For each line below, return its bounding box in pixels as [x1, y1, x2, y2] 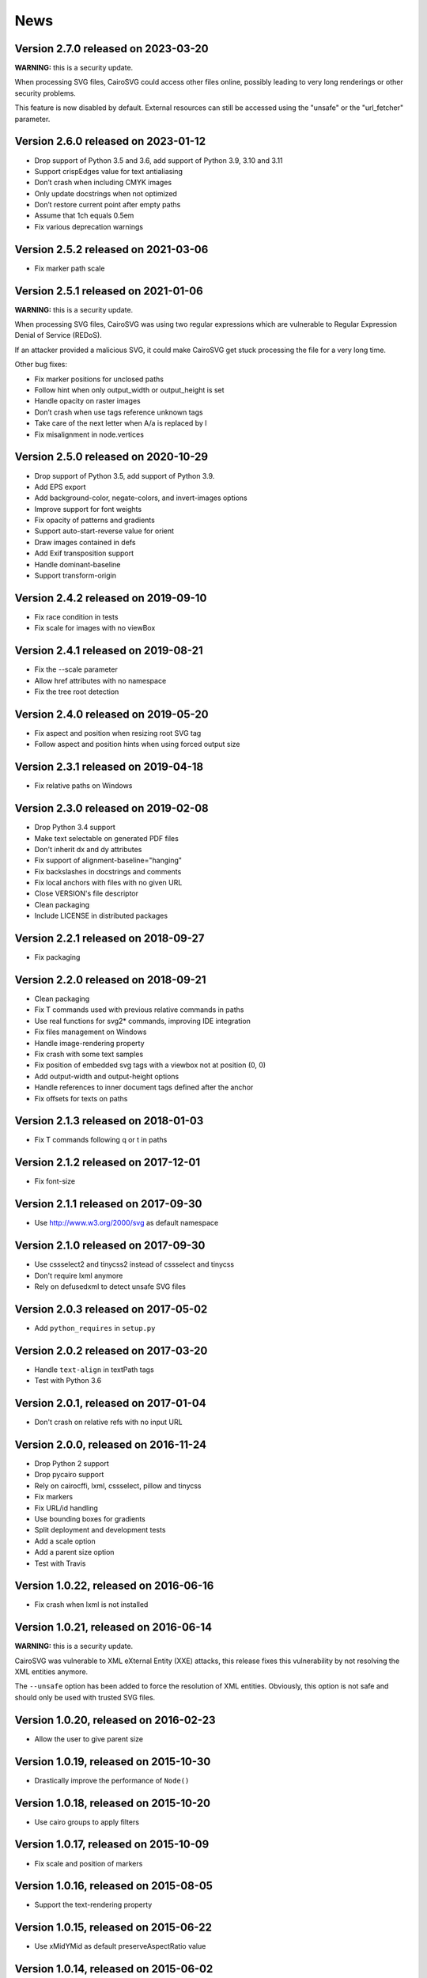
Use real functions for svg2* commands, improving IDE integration [34, 1016, 251, 1025]
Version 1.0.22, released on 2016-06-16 [14, 1579, 214, 1593]
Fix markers [34, 1492, 74, 1502]
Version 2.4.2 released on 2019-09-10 [14, 591, 207, 604]
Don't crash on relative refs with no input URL [34, 1417, 183, 1427]
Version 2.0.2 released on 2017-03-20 [14, 1343, 208, 1357]
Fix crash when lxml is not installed [34, 1600, 149, 1609]
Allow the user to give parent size [34, 1734, 144, 1744]
